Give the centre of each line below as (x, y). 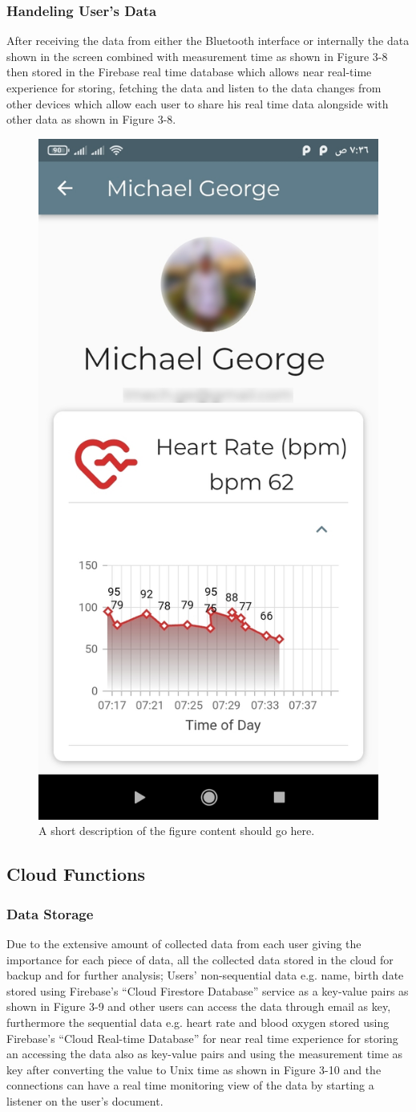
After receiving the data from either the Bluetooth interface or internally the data (208, 41)
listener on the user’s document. (85, 1100)
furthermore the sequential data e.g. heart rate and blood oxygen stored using (198, 1022)
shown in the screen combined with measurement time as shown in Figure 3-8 (197, 56)
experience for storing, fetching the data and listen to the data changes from (194, 88)
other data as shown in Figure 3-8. (91, 119)
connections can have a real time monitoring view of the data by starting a (190, 1085)
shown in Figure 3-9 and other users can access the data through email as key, (199, 1006)
